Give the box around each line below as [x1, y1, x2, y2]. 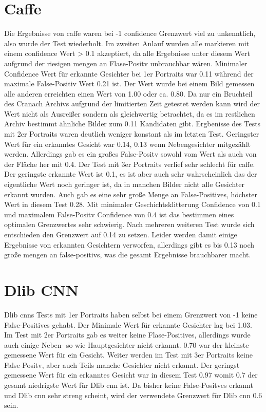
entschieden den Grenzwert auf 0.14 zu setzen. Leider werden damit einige [4, 229, 237, 239]
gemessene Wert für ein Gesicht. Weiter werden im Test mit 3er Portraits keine [4, 349, 253, 360]
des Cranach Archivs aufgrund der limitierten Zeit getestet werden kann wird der [4, 98, 260, 109]
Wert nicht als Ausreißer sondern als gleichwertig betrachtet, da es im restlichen [4, 108, 255, 119]
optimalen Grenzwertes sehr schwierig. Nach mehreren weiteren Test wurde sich [4, 219, 255, 230]
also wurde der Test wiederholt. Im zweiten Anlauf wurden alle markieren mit [4, 38, 250, 48]
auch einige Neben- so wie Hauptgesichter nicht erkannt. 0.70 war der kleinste [4, 339, 249, 350]
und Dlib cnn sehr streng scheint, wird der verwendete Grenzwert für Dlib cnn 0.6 [4, 389, 262, 400]
